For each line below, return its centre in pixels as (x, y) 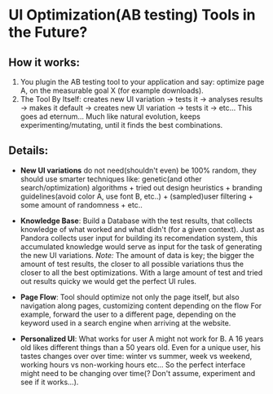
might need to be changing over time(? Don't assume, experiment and (137, 373)
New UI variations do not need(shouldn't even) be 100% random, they (138, 170)
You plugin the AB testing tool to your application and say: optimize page (142, 82)
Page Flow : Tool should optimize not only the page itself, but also (130, 297)
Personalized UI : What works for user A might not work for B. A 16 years (142, 339)
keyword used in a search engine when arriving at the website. (125, 322)
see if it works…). (49, 382)
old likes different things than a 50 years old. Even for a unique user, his (140, 347)
